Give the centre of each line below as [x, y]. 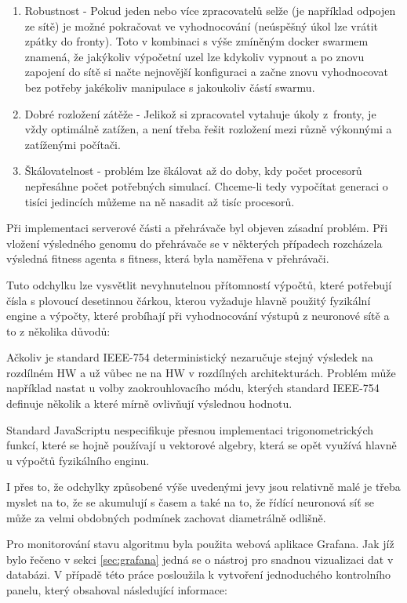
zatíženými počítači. [73, 144]
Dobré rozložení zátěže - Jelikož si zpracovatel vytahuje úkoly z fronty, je [200, 113]
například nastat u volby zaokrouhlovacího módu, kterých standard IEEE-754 [193, 388]
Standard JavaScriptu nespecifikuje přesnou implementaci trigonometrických [190, 429]
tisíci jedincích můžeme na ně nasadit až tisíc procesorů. [160, 201]
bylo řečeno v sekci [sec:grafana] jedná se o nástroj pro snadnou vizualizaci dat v [200, 559]
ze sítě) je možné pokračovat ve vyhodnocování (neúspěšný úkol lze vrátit [202, 25]
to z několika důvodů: [58, 331]
